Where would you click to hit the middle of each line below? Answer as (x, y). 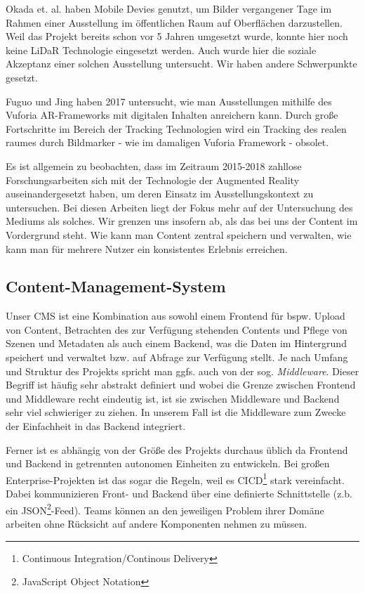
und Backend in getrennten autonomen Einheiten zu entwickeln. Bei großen (168, 463)
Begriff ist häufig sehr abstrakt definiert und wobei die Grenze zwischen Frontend (181, 385)
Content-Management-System (116, 286)
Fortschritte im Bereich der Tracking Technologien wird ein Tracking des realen (176, 128)
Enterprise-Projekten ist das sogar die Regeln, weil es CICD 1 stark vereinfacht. (175, 478)
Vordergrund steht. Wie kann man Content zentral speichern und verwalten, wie (179, 234)
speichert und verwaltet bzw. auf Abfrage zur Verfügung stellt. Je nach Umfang (177, 357)
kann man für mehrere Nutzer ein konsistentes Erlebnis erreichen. (147, 248)
